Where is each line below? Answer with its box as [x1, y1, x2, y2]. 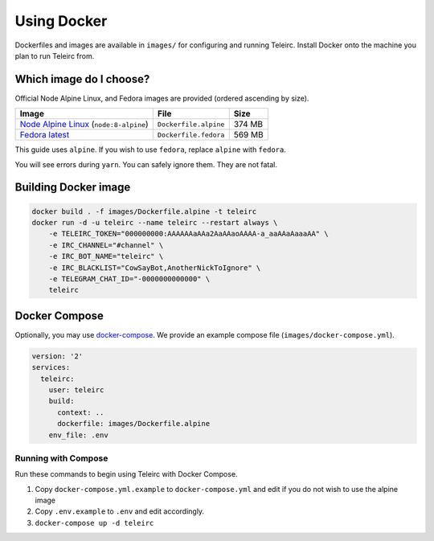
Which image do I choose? [14, 72, 150, 86]
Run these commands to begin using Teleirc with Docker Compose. [14, 469, 238, 479]
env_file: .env [48, 430, 108, 440]
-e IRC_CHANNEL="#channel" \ [48, 240, 164, 249]
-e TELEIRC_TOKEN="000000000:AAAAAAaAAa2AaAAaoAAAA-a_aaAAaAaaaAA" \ [48, 229, 329, 239]
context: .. [57, 408, 104, 417]
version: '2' [31, 351, 84, 361]
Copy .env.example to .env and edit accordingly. [35, 506, 205, 516]
